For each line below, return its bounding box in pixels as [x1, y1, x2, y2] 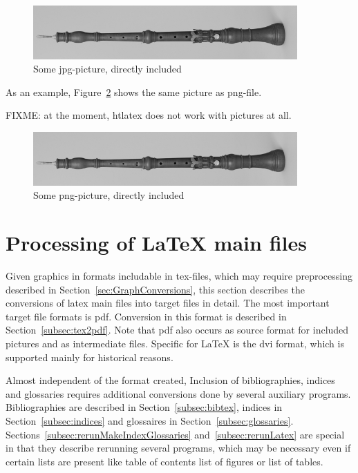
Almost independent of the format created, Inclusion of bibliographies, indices [6, 373, 335, 387]
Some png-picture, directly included [33, 188, 185, 202]
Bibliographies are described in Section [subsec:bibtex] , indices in [6, 400, 283, 414]
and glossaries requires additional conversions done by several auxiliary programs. [6, 386, 351, 400]
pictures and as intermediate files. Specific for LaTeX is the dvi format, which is [6, 336, 344, 350]
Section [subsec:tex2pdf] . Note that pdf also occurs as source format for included [6, 322, 349, 337]
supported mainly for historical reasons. [6, 349, 173, 364]
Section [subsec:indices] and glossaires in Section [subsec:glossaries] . [6, 413, 294, 427]
